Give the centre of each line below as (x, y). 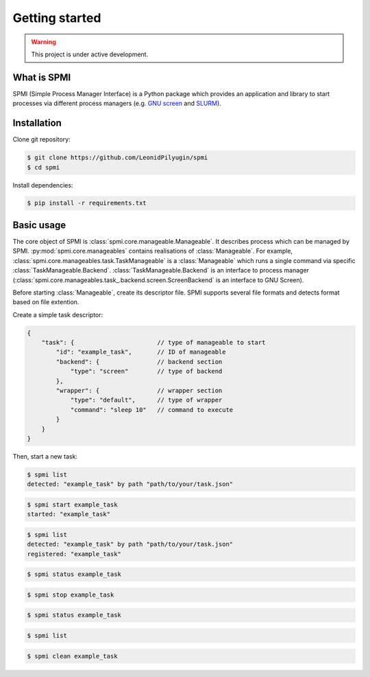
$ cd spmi (44, 167)
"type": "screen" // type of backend (146, 371)
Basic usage (39, 225)
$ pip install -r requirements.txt (87, 203)
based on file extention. (46, 302)
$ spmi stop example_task (71, 595)
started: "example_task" (69, 514)
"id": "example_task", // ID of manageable (141, 352)
